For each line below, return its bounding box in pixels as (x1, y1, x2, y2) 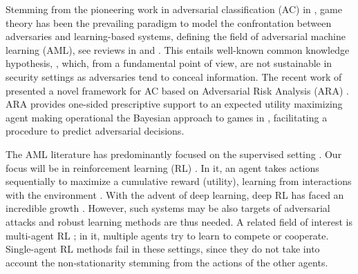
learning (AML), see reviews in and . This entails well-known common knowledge (6, 42, 350, 57)
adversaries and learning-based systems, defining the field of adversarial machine (6, 29, 346, 43)
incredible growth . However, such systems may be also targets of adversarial (6, 201, 330, 215)
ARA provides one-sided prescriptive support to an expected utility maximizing (6, 97, 343, 111)
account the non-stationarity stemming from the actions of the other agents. (6, 255, 328, 269)
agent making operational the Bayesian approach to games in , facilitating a (6, 110, 328, 124)
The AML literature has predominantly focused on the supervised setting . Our (6, 146, 342, 161)
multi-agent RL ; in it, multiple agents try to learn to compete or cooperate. (6, 228, 329, 242)
